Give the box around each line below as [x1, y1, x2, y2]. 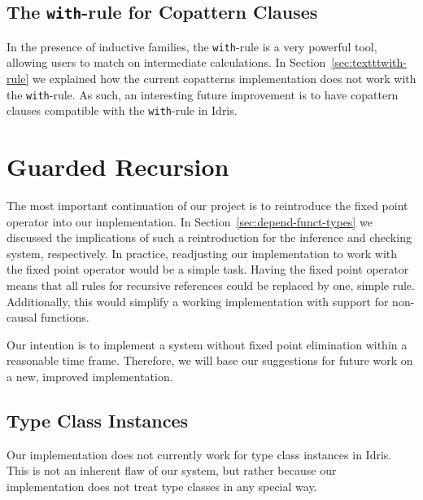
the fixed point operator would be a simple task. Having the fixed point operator [7, 261, 409, 278]
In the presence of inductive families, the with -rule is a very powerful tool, [7, 37, 377, 55]
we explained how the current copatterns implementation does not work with [32, 70, 416, 87]
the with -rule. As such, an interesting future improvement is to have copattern [7, 86, 399, 103]
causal [7, 309, 37, 326]
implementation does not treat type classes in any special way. [7, 477, 317, 494]
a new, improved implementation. [7, 368, 173, 384]
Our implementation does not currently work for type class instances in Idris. [7, 445, 392, 463]
